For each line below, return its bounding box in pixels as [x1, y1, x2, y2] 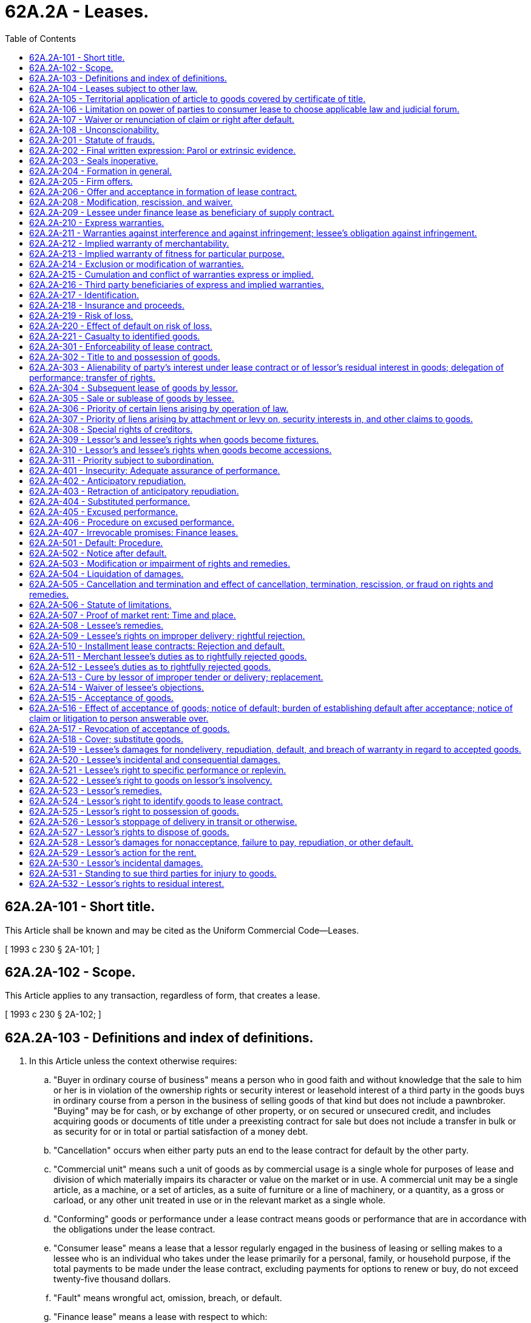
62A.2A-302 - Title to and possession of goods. [29, 351, 220, 362]
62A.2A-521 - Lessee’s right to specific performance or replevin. [29, 764, 286, 775]
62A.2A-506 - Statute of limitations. [29, 599, 172, 610]
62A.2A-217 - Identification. [29, 289, 140, 300]
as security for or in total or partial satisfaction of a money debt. [53, 1126, 308, 1137]
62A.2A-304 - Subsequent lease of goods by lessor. [29, 382, 238, 393]
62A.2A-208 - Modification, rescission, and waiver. [29, 196, 233, 207]
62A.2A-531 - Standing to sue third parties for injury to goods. [29, 867, 277, 878]
